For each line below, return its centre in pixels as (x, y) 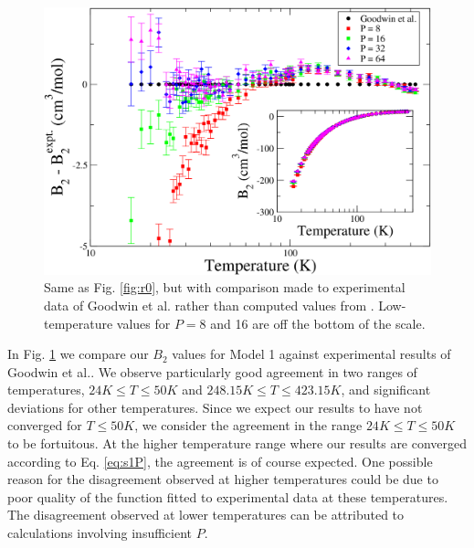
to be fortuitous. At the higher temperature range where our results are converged (237, 443)
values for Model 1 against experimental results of (311, 354)
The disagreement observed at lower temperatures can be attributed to (206, 515)
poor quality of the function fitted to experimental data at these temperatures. (228, 496)
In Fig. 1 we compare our (78, 354)
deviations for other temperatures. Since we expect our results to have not (215, 407)
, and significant (386, 390)
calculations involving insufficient (100, 533)
